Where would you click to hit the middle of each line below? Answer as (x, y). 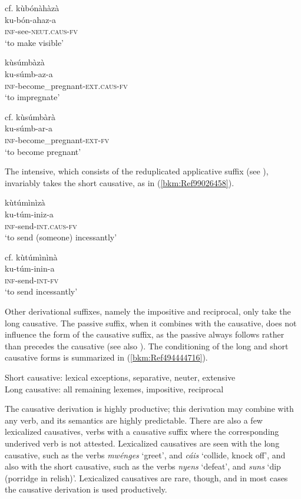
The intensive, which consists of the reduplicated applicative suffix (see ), (137, 171)
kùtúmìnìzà (25, 202)
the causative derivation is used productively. (86, 489)
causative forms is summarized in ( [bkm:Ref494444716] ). (106, 357)
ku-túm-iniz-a (29, 214)
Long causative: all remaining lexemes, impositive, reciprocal (114, 389)
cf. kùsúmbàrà (30, 116)
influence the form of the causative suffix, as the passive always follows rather (145, 334)
